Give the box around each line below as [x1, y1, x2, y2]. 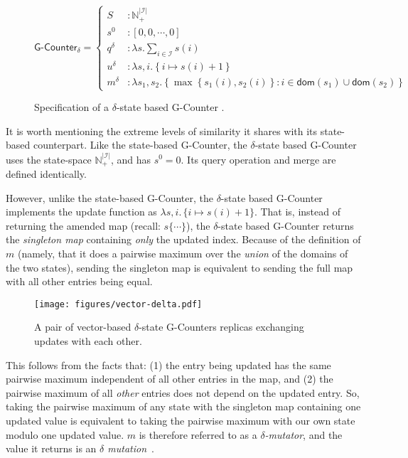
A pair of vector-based [34, 319, 131, 334]
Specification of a [34, 100, 109, 114]
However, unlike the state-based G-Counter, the [6, 190, 213, 205]
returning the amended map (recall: [6, 218, 161, 233]
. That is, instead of [254, 204, 340, 219]
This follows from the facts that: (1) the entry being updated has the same [6, 357, 331, 372]
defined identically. [6, 166, 87, 181]
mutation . [107, 441, 154, 456]
